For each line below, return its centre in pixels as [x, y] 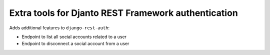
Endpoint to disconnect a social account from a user [75, 44]
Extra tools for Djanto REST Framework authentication [124, 13]
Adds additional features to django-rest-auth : [59, 28]
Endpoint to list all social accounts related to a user [74, 37]
